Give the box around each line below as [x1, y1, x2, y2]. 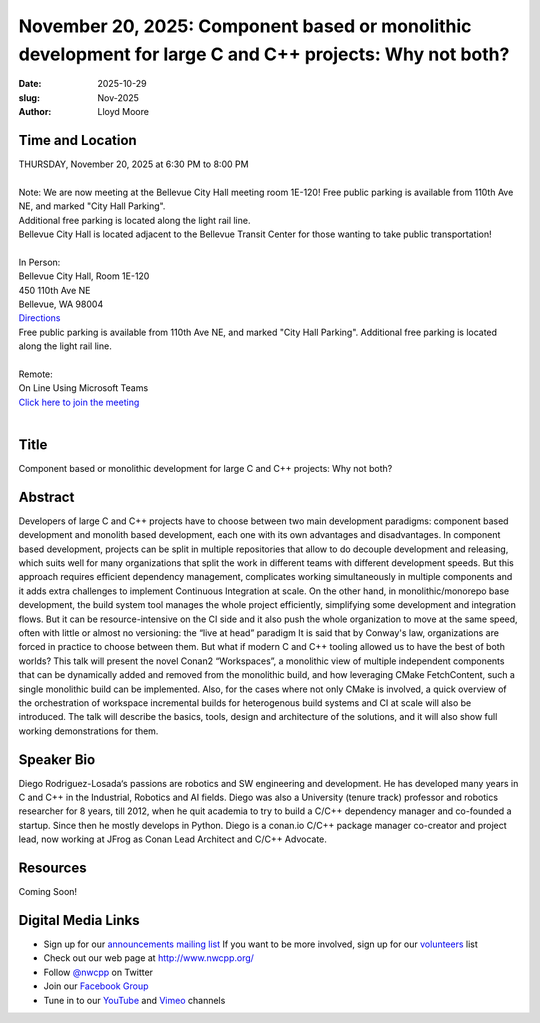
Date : [18, 78, 42, 90]
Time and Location [18, 131, 137, 149]
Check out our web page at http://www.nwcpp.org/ [43, 952, 255, 964]
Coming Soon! [18, 886, 78, 898]
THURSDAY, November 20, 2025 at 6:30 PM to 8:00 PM [18, 158, 249, 170]
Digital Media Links [18, 911, 140, 929]
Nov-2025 [97, 91, 140, 104]
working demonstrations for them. [18, 725, 159, 737]
